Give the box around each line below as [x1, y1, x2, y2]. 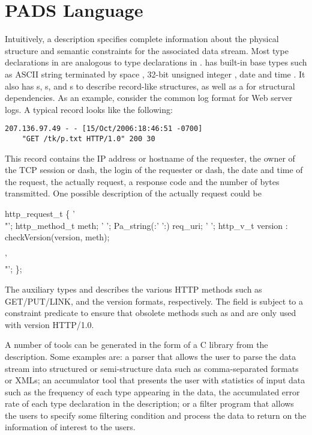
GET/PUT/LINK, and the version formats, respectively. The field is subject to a [5, 294, 304, 307]
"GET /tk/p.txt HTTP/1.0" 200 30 [22, 134, 155, 143]
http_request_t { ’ [5, 207, 75, 219]
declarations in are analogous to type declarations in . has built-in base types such [5, 56, 307, 68]
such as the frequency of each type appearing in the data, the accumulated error [5, 385, 300, 398]
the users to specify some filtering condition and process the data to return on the [5, 409, 307, 421]
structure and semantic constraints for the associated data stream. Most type [5, 44, 289, 56]
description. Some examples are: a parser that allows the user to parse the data [5, 350, 296, 362]
